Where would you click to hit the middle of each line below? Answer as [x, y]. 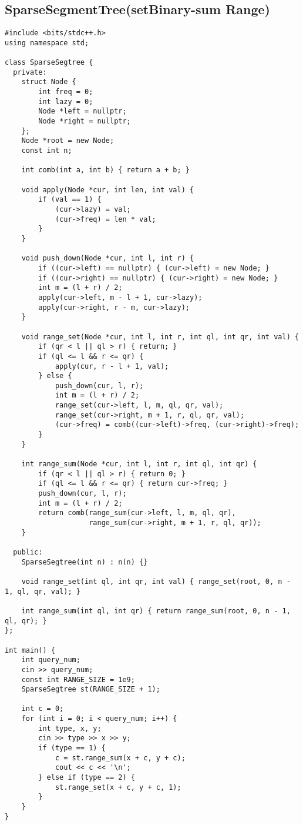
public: [28, 552]
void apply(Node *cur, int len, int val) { [108, 190]
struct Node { [49, 82]
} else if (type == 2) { [87, 778]
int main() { [30, 650]
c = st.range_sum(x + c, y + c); [120, 758]
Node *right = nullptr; [85, 121]
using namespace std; [47, 43]
